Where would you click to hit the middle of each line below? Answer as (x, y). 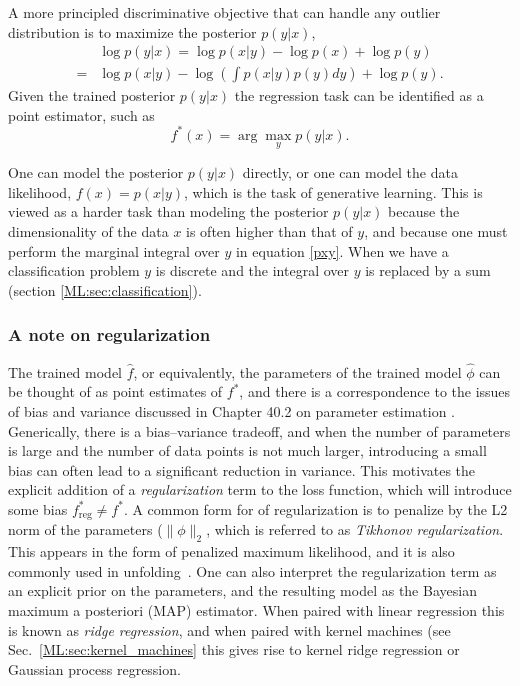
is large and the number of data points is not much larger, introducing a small (247, 450)
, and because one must (436, 230)
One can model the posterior (96, 172)
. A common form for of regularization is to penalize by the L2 (315, 508)
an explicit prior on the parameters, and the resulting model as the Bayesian (242, 590)
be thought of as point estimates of (115, 391)
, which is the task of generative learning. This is (333, 191)
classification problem (74, 270)
